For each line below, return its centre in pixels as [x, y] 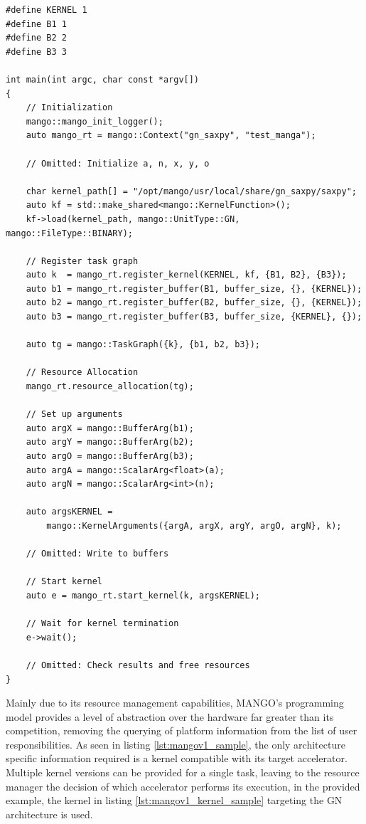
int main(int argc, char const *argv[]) [103, 79]
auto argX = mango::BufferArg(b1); [110, 428]
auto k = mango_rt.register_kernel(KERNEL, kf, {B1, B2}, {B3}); [186, 275]
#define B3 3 [36, 52]
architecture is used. [49, 814]
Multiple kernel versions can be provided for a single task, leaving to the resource [183, 772]
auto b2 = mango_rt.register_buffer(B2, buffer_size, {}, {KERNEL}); [194, 303]
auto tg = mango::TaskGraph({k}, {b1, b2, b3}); [143, 345]
